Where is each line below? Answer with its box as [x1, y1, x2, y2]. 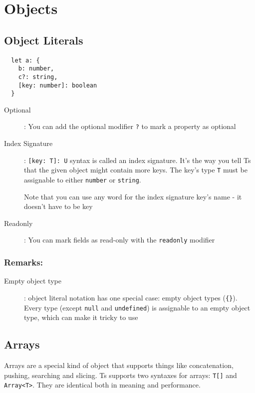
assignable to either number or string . [24, 174, 141, 185]
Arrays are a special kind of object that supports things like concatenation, [4, 360, 234, 370]
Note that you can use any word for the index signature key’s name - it [24, 191, 242, 201]
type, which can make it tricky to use [24, 312, 138, 322]
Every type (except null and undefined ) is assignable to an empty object [24, 302, 251, 312]
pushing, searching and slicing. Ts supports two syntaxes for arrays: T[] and [4, 369, 237, 380]
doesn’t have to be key [24, 201, 93, 211]
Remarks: [4, 256, 43, 268]
